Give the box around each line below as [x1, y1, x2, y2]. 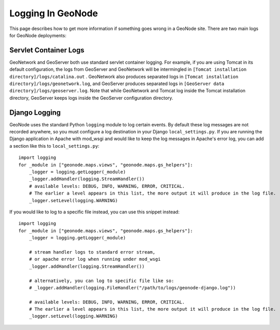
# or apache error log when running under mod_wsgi [29, 256, 161, 262]
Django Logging [9, 108, 61, 117]
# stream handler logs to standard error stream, [29, 249, 155, 255]
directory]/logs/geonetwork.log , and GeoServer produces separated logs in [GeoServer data [9, 80, 225, 87]
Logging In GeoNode [9, 8, 98, 19]
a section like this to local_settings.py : [9, 143, 99, 149]
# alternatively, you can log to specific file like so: [29, 278, 174, 284]
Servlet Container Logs [9, 46, 85, 54]
